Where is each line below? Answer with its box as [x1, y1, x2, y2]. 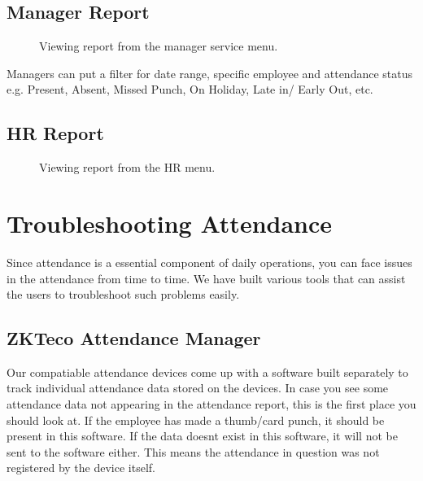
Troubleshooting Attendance [7, 206, 333, 239]
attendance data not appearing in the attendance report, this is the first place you [7, 396, 416, 413]
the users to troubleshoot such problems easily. [7, 286, 240, 303]
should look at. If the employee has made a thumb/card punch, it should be [7, 411, 385, 428]
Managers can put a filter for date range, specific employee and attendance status [7, 64, 412, 81]
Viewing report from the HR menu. [39, 159, 216, 176]
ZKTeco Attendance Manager [7, 326, 261, 351]
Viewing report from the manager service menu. [39, 37, 278, 55]
